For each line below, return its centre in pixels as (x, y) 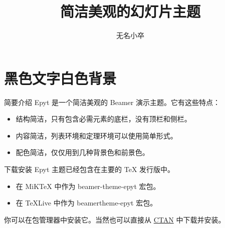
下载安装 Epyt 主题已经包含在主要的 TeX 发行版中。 (89, 169)
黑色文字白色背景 (60, 78)
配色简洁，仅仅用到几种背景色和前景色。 (82, 152)
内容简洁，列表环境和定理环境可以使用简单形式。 (96, 135)
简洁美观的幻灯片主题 (130, 11)
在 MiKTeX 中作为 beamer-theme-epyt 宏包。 (88, 186)
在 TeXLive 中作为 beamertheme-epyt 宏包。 (86, 203)
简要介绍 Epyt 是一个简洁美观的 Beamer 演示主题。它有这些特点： (112, 102)
